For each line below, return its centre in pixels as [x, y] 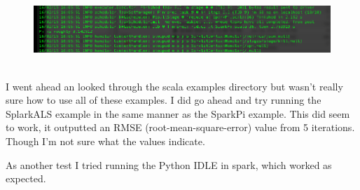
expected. [26, 178]
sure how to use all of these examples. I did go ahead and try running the [164, 100]
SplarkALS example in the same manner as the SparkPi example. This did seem [178, 113]
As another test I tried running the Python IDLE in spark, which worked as [169, 164]
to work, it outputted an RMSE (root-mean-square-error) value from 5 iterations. [180, 127]
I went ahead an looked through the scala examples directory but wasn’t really [174, 86]
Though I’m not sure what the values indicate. [105, 141]
